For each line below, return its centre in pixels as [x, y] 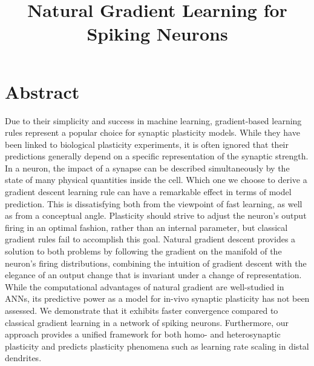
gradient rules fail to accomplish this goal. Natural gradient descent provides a [150, 239]
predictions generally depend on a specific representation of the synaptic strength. [157, 156]
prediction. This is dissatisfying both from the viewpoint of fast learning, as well [154, 203]
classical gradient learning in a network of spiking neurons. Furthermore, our [147, 322]
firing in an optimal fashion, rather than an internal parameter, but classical [146, 227]
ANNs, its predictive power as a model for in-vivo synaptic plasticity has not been [157, 298]
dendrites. [23, 358]
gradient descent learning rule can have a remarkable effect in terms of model [148, 192]
